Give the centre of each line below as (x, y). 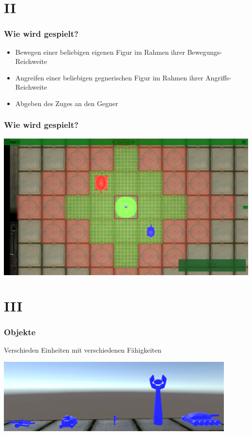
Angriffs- (219, 77)
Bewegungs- (205, 52)
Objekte (20, 332)
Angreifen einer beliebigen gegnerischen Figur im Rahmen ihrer (109, 77)
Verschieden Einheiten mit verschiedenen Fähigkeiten (83, 350)
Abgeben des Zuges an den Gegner (67, 103)
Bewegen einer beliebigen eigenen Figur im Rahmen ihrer (100, 52)
